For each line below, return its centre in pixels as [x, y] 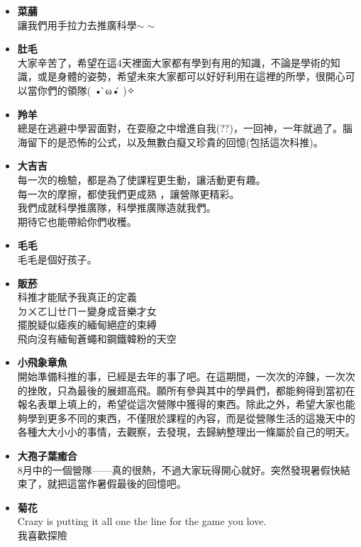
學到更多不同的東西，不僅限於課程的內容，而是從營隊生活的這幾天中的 [191, 418]
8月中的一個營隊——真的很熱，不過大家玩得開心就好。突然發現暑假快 [179, 469]
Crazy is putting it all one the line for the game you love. [142, 521]
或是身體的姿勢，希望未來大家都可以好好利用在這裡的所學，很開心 [191, 76]
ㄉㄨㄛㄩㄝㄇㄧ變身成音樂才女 [87, 310]
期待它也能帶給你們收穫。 [77, 221]
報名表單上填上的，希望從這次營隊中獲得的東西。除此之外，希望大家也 [181, 404]
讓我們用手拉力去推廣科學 [77, 24]
